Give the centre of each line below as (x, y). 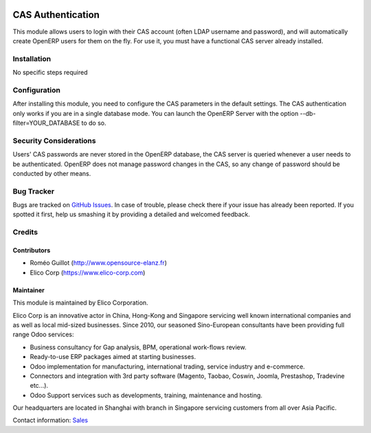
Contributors (32, 250)
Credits (25, 232)
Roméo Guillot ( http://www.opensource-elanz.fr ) (99, 263)
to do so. (94, 123)
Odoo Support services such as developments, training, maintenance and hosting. (146, 395)
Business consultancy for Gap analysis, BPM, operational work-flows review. (138, 347)
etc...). (39, 386)
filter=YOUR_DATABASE (46, 123)
